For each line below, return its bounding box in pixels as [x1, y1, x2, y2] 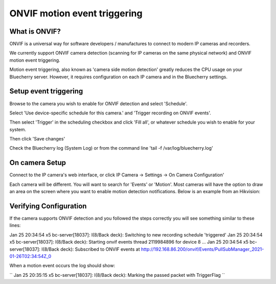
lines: [9, 222, 21, 228]
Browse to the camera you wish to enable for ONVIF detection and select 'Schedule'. [9, 100, 188, 107]
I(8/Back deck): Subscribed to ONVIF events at [41, 246, 140, 252]
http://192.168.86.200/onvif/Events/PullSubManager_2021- [141, 246, 264, 252]
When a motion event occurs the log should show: [9, 263, 115, 269]
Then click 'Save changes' [9, 136, 65, 142]
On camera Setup [9, 158, 66, 167]
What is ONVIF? [9, 27, 61, 36]
